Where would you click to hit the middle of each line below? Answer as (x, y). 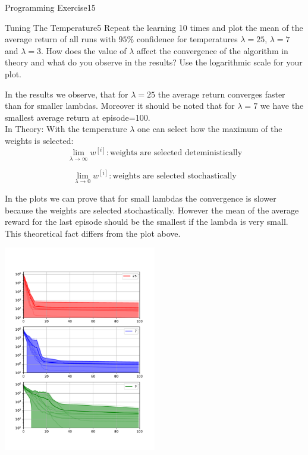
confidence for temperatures (187, 39)
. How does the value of (84, 50)
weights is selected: (39, 140)
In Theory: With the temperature (66, 129)
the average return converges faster (221, 94)
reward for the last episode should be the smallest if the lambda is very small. (147, 222)
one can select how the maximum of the (210, 129)
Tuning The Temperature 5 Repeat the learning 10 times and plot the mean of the (154, 27)
